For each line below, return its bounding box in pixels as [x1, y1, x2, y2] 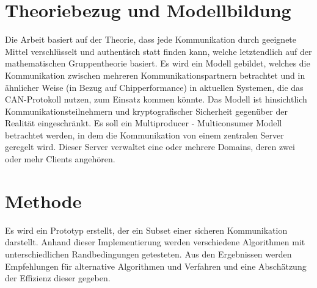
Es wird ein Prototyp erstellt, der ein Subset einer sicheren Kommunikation [5, 223, 288, 236]
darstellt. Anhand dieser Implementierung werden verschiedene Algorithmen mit [5, 236, 305, 248]
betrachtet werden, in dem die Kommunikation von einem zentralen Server [5, 128, 284, 141]
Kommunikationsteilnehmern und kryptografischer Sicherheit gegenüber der [5, 104, 288, 117]
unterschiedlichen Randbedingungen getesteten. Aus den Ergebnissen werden [5, 247, 292, 260]
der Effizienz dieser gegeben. [5, 272, 111, 284]
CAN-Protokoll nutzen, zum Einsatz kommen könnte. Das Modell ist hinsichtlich [5, 93, 307, 106]
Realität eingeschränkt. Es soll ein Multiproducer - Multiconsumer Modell [5, 117, 282, 129]
